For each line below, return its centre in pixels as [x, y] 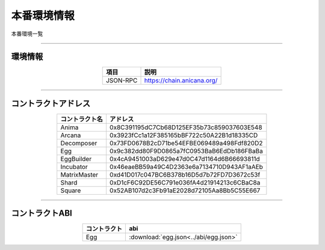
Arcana [71, 135]
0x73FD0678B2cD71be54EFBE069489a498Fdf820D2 [186, 143]
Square [71, 191]
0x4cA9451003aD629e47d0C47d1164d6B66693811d [184, 159]
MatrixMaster [79, 174]
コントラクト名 [82, 119]
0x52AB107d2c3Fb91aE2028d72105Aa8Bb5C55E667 [185, 191]
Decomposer [79, 143]
